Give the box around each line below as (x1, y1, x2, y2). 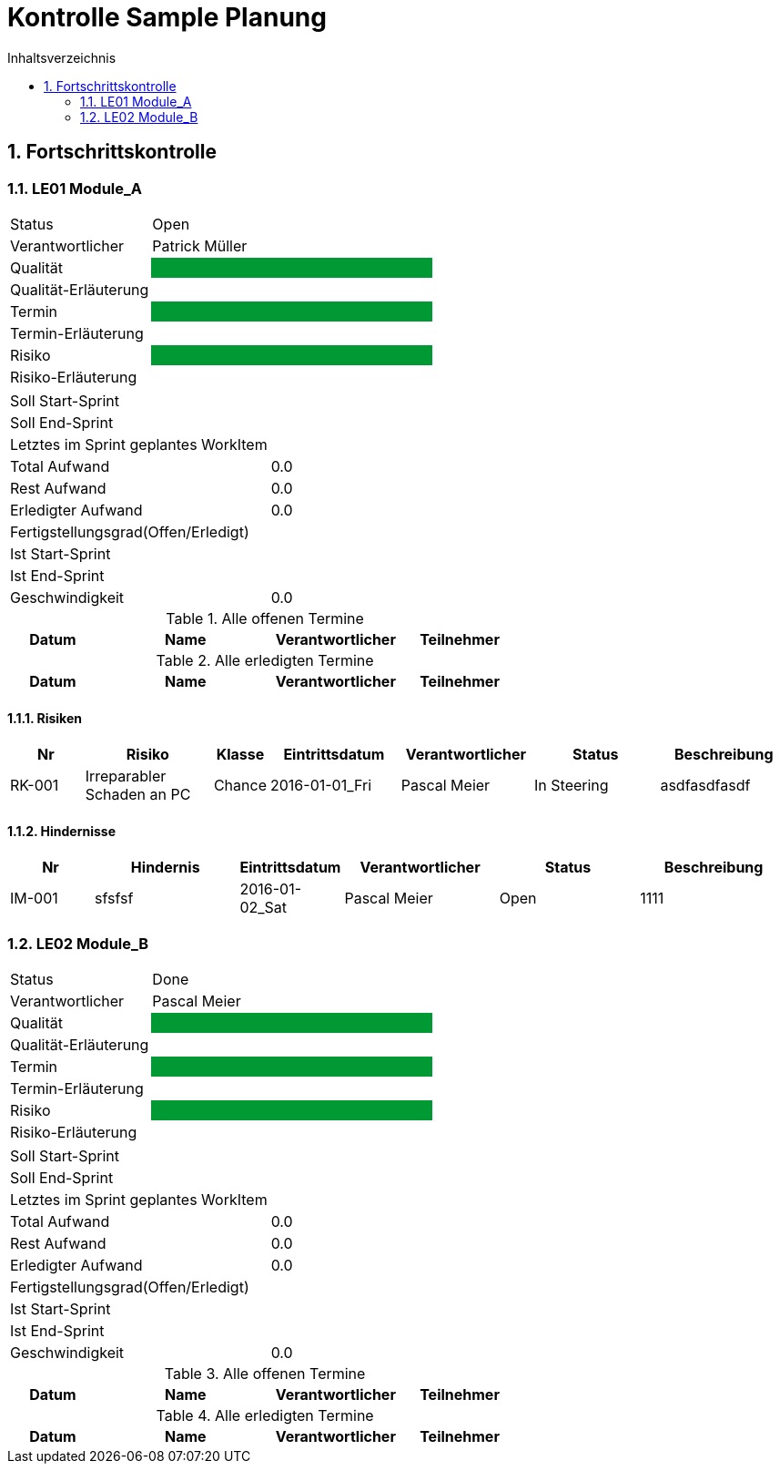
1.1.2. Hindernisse (7, 822, 116, 839)
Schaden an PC (85, 785, 191, 804)
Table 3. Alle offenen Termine (164, 1364, 366, 1384)
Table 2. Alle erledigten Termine (156, 650, 374, 669)
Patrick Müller (152, 236, 248, 255)
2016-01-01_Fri (269, 776, 372, 795)
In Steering (534, 776, 609, 795)
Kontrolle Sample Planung (7, 2, 327, 33)
